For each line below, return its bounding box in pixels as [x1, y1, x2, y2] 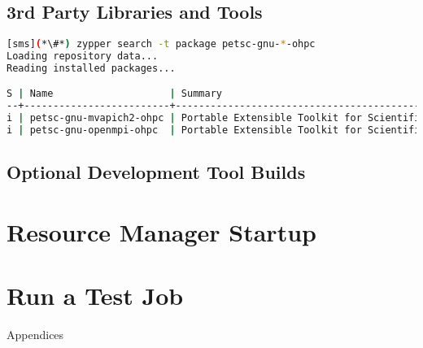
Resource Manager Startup [7, 215, 316, 248]
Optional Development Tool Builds [7, 159, 306, 185]
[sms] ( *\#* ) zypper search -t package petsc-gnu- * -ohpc [7, 38, 316, 50]
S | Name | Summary [7, 88, 222, 100]
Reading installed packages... [7, 62, 176, 74]
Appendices [7, 326, 64, 343]
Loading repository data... [7, 50, 159, 63]
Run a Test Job [7, 279, 184, 312]
